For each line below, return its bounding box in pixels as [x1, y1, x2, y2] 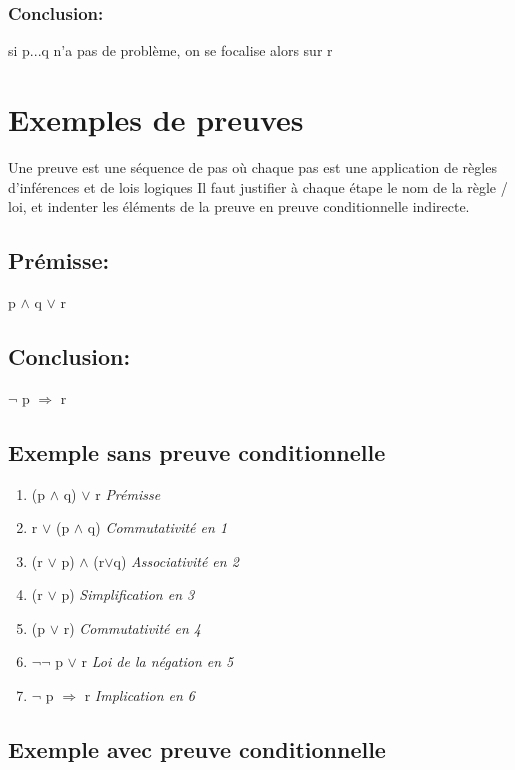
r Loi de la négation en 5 [81, 651, 234, 672]
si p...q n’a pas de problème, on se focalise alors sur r [8, 40, 333, 61]
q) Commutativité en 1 [87, 517, 228, 538]
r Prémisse [95, 483, 161, 504]
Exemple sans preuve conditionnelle [8, 436, 386, 467]
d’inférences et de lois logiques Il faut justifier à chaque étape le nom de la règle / [8, 176, 508, 197]
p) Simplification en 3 [61, 584, 195, 605]
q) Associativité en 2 [113, 550, 239, 571]
